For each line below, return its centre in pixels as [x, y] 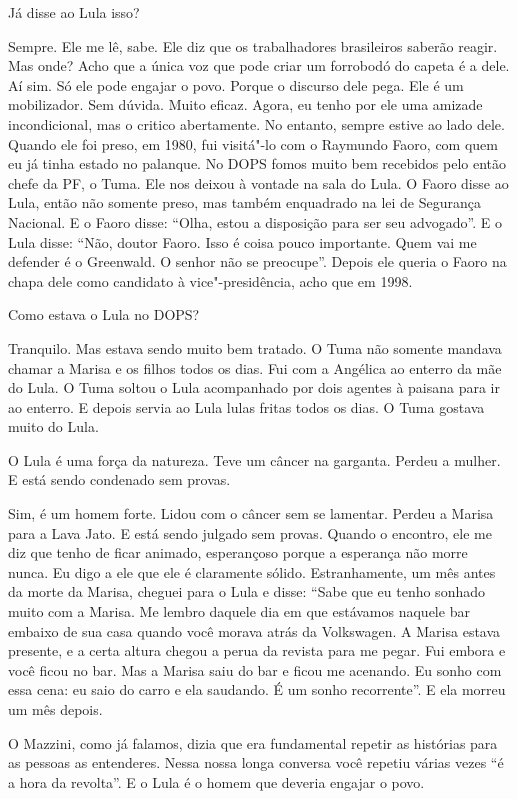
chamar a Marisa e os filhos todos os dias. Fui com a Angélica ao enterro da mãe [255, 367]
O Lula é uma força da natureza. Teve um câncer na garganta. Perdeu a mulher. [254, 459]
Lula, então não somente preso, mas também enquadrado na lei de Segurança [245, 202]
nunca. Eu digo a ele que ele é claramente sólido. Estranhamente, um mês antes [252, 571]
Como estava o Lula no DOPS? [104, 314]
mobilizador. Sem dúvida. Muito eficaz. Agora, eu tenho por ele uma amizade [245, 104]
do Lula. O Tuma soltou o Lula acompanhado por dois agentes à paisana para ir [254, 387]
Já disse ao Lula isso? [74, 12]
